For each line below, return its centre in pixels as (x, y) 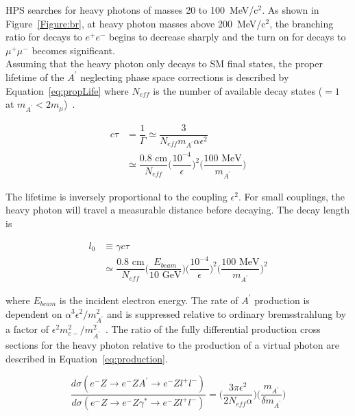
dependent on (34, 313)
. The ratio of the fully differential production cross (213, 329)
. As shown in (291, 10)
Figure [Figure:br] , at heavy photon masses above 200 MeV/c (136, 23)
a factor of (27, 329)
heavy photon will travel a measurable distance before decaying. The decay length (177, 210)
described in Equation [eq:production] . (87, 358)
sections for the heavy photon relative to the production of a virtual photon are (172, 344)
